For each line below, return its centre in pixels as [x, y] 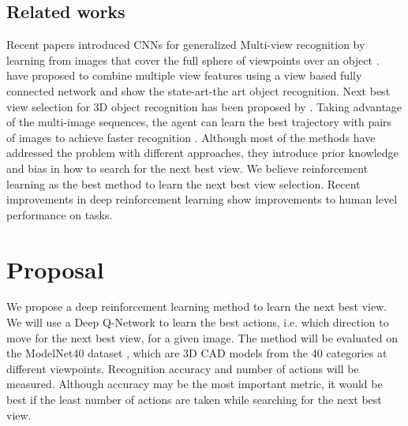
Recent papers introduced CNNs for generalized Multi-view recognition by [186, 45]
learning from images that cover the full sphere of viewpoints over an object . [193, 60]
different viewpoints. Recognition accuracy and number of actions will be [183, 368]
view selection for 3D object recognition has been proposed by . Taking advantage [204, 106]
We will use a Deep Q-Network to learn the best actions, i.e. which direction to [198, 322]
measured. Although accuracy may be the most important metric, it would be [195, 384]
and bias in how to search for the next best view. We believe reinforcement [187, 168]
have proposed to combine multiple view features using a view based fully [184, 75]
